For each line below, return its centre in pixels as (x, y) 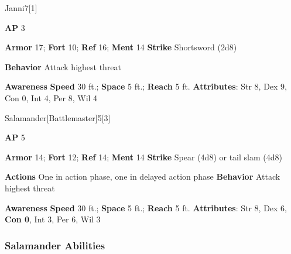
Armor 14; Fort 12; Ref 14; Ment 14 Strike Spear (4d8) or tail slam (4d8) (143, 157)
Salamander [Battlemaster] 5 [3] (58, 117)
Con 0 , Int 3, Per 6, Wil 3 (53, 219)
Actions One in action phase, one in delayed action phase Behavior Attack (143, 176)
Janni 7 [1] (21, 8)
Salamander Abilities (55, 245)
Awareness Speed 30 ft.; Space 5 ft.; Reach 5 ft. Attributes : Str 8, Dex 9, (146, 86)
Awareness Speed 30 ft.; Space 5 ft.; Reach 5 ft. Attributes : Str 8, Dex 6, (146, 207)
